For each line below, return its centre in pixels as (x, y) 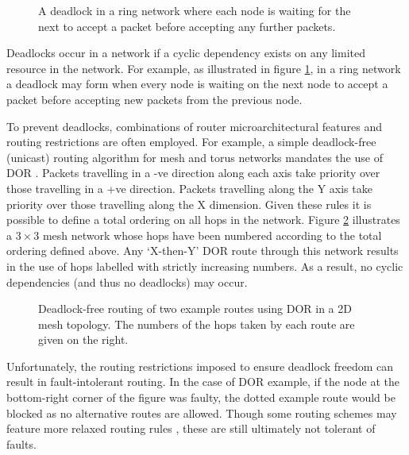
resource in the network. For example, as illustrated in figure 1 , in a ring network (204, 68)
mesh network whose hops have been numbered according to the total (212, 235)
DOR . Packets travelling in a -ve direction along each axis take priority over (193, 173)
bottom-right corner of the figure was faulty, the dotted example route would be (201, 397)
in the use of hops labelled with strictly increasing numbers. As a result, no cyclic (205, 266)
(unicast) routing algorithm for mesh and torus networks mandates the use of (195, 157)
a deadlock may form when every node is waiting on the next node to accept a (197, 84)
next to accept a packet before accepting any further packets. (187, 26)
